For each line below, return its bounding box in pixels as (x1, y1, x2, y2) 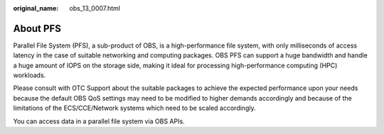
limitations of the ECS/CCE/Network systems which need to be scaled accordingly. (13, 104, 256, 113)
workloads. (13, 71, 46, 79)
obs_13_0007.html (69, 4, 121, 12)
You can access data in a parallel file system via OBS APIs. (13, 117, 185, 125)
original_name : (13, 4, 59, 12)
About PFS (13, 22, 62, 35)
